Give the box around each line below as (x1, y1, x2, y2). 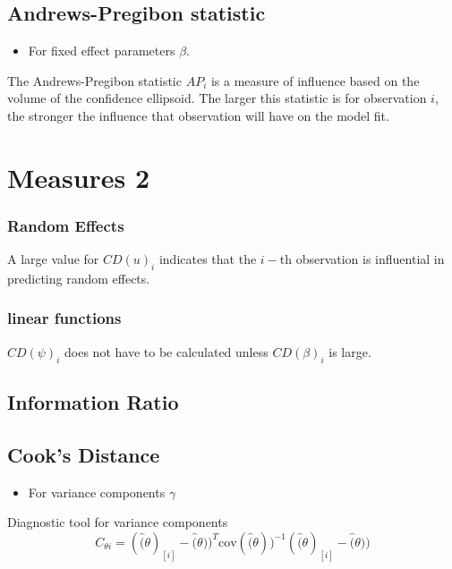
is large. (328, 342, 371, 361)
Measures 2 (7, 158, 150, 195)
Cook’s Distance (7, 440, 160, 468)
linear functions (7, 307, 122, 329)
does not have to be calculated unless (64, 342, 269, 361)
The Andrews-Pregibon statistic (7, 71, 182, 89)
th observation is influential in (279, 250, 445, 268)
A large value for (7, 250, 99, 268)
